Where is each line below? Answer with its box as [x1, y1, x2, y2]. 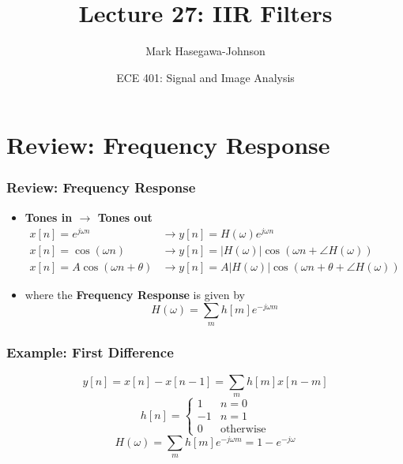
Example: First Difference [6, 342, 174, 362]
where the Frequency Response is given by [24, 286, 245, 303]
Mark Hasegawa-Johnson [145, 43, 266, 59]
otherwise [220, 424, 266, 436]
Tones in [24, 208, 73, 225]
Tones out [97, 208, 153, 225]
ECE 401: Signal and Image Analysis [116, 69, 295, 85]
